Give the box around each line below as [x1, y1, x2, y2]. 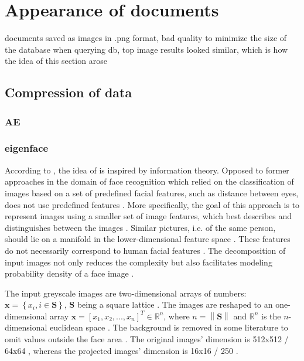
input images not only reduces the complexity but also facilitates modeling [5, 256, 272, 268]
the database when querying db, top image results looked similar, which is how [5, 43, 288, 55]
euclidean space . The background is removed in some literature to [50, 321, 288, 333]
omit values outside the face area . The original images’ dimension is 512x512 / [5, 333, 289, 345]
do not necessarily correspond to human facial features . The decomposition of [5, 244, 286, 256]
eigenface [5, 141, 49, 155]
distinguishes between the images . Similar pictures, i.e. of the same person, [5, 221, 276, 233]
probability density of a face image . [5, 267, 134, 280]
